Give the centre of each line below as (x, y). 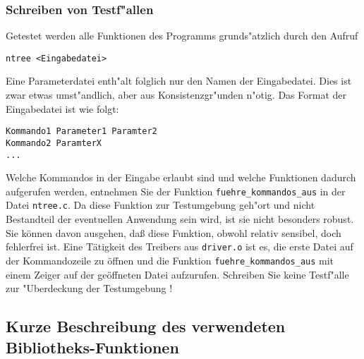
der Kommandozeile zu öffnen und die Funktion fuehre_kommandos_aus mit (170, 260)
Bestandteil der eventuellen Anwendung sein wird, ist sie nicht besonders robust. (180, 219)
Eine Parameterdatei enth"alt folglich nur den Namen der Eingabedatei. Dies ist (179, 81)
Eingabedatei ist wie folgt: (62, 108)
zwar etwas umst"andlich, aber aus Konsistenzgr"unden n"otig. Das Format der (176, 95)
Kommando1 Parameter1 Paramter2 (81, 132)
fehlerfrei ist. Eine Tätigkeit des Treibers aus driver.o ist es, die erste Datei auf (180, 247)
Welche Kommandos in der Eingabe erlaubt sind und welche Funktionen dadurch (181, 177)
